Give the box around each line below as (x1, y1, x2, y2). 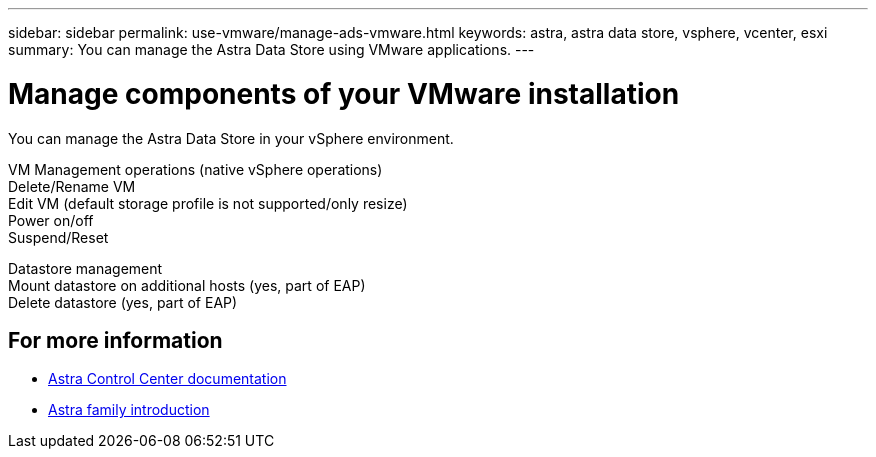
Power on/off (8, 211, 94, 229)
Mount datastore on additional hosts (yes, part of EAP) (8, 276, 366, 294)
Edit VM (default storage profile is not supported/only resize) (8, 194, 408, 212)
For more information (8, 327, 223, 353)
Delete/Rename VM (8, 177, 136, 195)
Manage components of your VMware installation (8, 76, 680, 111)
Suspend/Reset (8, 228, 109, 246)
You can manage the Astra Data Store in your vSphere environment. (8, 129, 454, 147)
